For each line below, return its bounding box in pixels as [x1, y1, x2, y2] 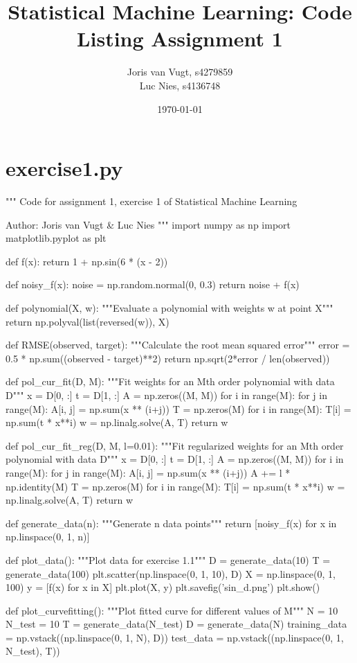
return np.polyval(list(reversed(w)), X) [6, 314, 170, 328]
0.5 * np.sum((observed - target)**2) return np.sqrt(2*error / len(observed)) [6, 351, 330, 365]
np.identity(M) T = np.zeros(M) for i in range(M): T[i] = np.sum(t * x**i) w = [6, 479, 345, 493]
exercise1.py [6, 154, 123, 182]
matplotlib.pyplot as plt [6, 231, 107, 245]
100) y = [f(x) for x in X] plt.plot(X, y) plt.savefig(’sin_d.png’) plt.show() [6, 580, 320, 594]
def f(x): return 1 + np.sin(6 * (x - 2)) [6, 254, 168, 268]
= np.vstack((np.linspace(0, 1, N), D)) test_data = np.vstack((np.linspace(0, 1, [6, 630, 344, 644]
